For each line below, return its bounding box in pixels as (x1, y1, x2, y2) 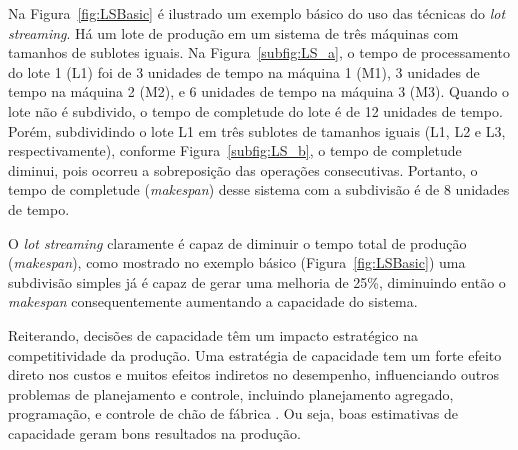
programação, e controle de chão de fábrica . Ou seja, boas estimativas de (8, 403, 458, 424)
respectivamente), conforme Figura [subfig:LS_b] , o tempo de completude (8, 140, 462, 161)
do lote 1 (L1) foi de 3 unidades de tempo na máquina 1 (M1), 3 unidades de (8, 61, 480, 82)
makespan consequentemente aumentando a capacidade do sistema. (8, 291, 418, 312)
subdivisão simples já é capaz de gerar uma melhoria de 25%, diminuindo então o (8, 271, 506, 292)
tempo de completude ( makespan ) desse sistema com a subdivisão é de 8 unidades (8, 179, 510, 200)
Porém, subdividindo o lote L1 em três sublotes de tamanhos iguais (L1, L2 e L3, (8, 120, 506, 141)
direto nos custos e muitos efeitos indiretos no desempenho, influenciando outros (8, 364, 500, 385)
